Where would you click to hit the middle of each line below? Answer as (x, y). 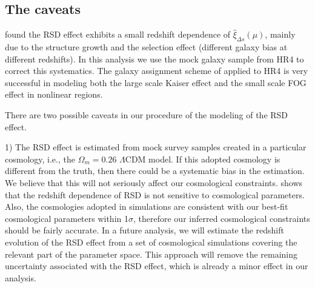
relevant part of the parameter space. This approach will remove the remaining (151, 254)
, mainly (280, 34)
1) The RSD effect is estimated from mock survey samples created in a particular (156, 147)
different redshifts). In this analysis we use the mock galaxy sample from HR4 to (154, 59)
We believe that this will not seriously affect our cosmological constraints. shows (154, 182)
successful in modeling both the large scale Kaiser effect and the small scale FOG (156, 82)
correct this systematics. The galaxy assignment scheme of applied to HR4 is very (157, 71)
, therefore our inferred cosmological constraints (222, 218)
